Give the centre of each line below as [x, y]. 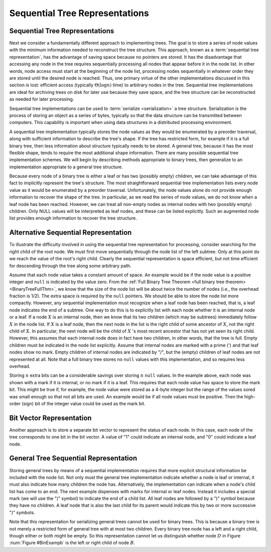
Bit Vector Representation [50, 418]
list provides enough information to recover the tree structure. [73, 218]
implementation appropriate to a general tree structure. [66, 167]
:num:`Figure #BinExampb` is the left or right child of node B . [72, 543]
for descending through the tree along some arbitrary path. [70, 266]
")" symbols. [22, 512]
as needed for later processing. [42, 99]
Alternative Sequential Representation [71, 233]
